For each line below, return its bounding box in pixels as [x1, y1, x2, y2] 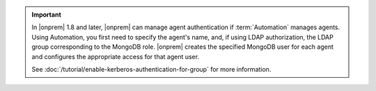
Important [31, 10, 62, 19]
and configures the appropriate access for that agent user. [31, 52, 200, 60]
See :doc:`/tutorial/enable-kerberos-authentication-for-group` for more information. [31, 65, 272, 73]
